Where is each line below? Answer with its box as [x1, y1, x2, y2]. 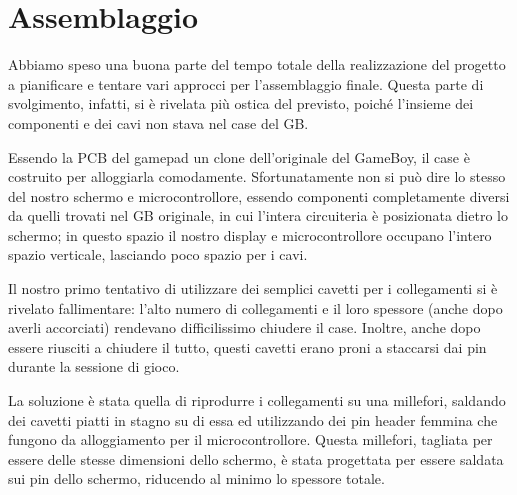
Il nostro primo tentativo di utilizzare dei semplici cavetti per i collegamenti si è [8, 278, 498, 299]
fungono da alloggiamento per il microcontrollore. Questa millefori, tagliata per [8, 429, 493, 450]
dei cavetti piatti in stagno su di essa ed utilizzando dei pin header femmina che [8, 409, 498, 430]
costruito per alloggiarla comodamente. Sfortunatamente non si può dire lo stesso [8, 166, 506, 187]
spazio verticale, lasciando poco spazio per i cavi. [8, 244, 308, 265]
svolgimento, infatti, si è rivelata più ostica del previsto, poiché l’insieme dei [8, 93, 474, 114]
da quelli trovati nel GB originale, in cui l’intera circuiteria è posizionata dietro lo [8, 205, 508, 226]
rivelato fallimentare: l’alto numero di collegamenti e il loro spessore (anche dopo [8, 297, 503, 318]
